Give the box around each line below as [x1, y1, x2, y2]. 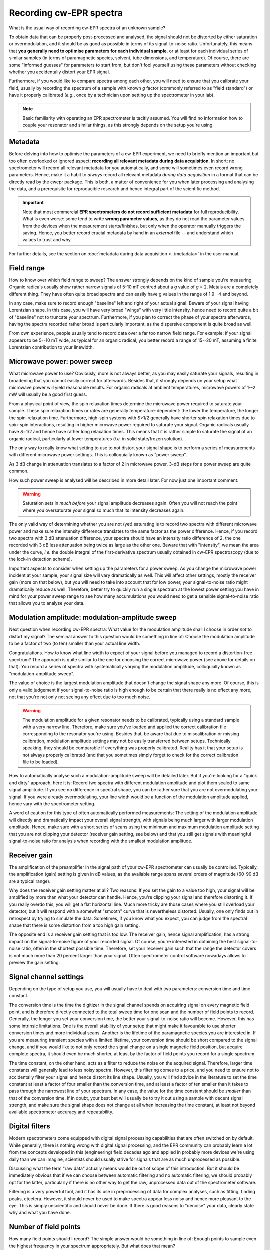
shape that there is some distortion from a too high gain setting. [9, 922, 140, 928]
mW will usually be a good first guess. [9, 391, 87, 397]
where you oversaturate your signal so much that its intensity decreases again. [22, 507, 185, 513]
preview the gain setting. [9, 959, 60, 965]
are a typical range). [9, 878, 51, 884]
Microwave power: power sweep [9, 357, 113, 366]
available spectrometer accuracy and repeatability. [9, 1109, 114, 1115]
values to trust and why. [22, 237, 72, 243]
